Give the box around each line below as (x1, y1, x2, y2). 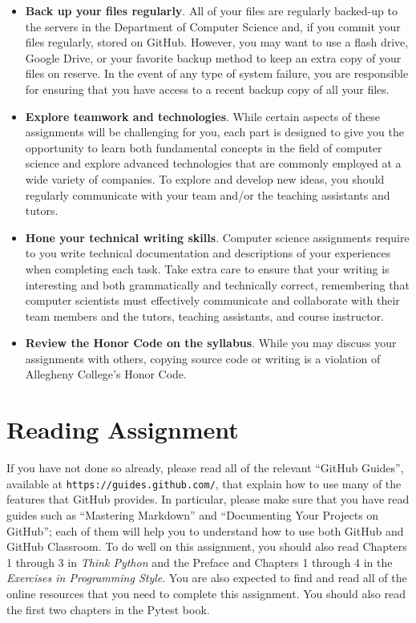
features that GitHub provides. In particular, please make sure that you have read (6, 491, 410, 508)
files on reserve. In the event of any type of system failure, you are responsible (25, 65, 409, 82)
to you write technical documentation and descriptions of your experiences (25, 245, 391, 261)
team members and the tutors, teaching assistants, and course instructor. (25, 307, 385, 324)
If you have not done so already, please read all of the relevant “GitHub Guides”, (6, 459, 404, 476)
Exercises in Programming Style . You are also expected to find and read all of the (6, 569, 407, 586)
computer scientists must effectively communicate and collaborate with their (25, 292, 400, 309)
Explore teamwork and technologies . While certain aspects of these (25, 107, 380, 124)
